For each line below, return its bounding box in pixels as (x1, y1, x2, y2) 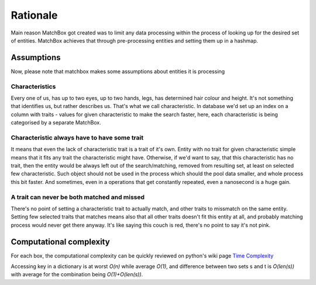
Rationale (11, 9, 58, 22)
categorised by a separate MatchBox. (11, 119, 102, 126)
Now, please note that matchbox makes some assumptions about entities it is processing (11, 68, 225, 75)
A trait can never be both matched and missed (11, 193, 145, 201)
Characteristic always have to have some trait (11, 133, 143, 141)
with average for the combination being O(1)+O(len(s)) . (11, 271, 143, 278)
